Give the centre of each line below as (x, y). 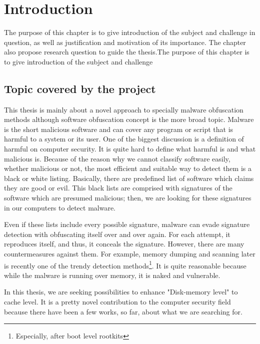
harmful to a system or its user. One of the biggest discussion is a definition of (124, 139)
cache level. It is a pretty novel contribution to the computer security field (117, 302)
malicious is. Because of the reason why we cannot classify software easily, (117, 158)
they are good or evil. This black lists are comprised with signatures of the (118, 188)
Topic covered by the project (80, 88)
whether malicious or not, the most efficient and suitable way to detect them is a (128, 168)
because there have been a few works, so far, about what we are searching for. (123, 311)
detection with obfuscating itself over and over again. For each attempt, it (117, 234)
